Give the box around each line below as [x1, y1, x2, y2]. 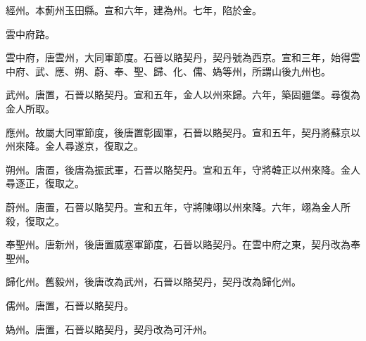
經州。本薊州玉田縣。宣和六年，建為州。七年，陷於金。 [6, 3, 262, 17]
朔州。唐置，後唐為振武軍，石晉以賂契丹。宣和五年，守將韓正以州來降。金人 [6, 162, 360, 176]
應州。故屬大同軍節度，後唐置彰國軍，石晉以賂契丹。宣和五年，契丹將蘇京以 [6, 124, 360, 139]
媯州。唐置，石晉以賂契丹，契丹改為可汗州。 [6, 321, 213, 336]
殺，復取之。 [6, 213, 65, 228]
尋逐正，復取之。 [6, 176, 84, 191]
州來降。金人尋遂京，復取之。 [6, 139, 144, 153]
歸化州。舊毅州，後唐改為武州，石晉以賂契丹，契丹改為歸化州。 [6, 274, 301, 289]
